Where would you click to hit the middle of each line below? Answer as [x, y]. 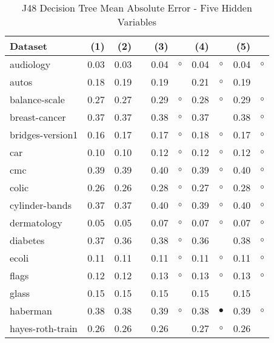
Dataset [29, 46]
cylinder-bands [41, 205]
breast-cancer [38, 117]
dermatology [36, 222]
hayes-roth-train [44, 328]
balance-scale [37, 99]
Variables [137, 22]
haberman [31, 311]
